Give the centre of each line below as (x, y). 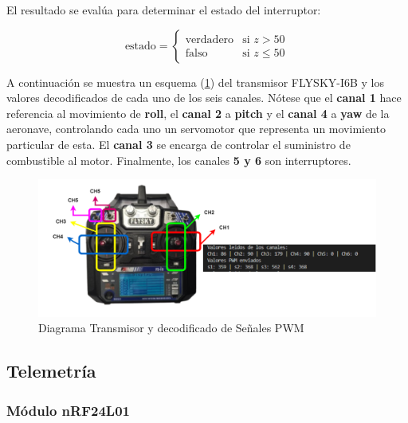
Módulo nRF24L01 (68, 410)
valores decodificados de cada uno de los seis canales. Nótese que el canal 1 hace (204, 98)
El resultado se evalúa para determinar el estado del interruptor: (164, 10)
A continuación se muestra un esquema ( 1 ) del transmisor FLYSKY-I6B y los (196, 82)
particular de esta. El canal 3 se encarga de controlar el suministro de (178, 144)
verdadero (210, 39)
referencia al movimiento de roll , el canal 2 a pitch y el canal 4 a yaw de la (198, 113)
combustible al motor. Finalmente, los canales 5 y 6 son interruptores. (179, 160)
